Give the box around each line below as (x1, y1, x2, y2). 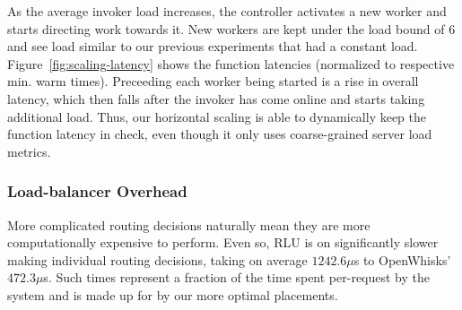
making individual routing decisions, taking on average (7, 250, 308, 269)
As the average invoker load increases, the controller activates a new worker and (7, 2, 447, 20)
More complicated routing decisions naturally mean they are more (7, 215, 370, 234)
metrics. (7, 142, 51, 160)
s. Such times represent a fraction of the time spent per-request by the (43, 268, 431, 287)
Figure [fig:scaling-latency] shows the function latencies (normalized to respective (7, 54, 455, 73)
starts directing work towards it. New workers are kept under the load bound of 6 (7, 19, 456, 38)
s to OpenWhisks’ (353, 250, 451, 269)
